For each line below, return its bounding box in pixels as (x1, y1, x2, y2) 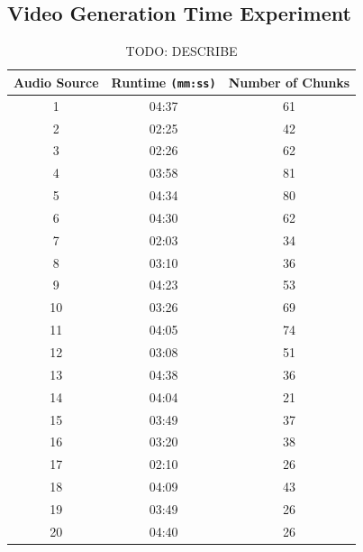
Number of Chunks (228, 72, 350, 91)
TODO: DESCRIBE (125, 41, 238, 60)
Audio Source (14, 72, 99, 91)
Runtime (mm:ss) (111, 72, 216, 91)
